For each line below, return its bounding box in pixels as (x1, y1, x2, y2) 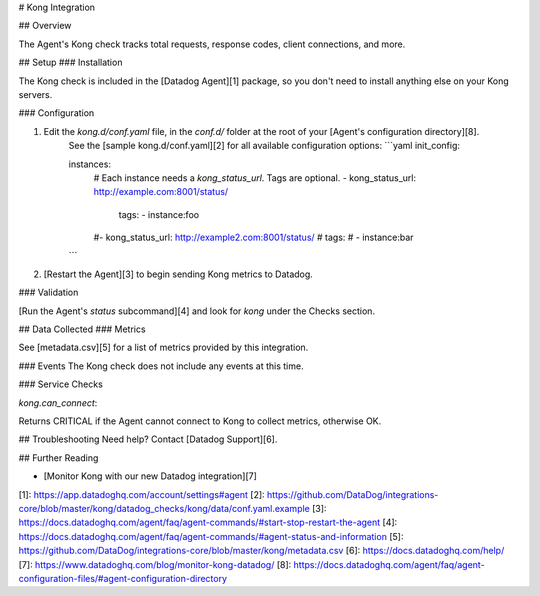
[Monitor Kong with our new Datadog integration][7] (43, 470, 257, 482)
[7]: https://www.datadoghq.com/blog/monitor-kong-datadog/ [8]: (18, 558, 292, 570)
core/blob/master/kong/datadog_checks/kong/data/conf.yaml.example (18, 502, 310, 514)
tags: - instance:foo (118, 208, 200, 220)
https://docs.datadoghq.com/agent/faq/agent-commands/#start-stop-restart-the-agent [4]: (18, 516, 398, 529)
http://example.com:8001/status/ (93, 186, 229, 198)
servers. (18, 88, 53, 100)
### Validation (18, 286, 79, 299)
